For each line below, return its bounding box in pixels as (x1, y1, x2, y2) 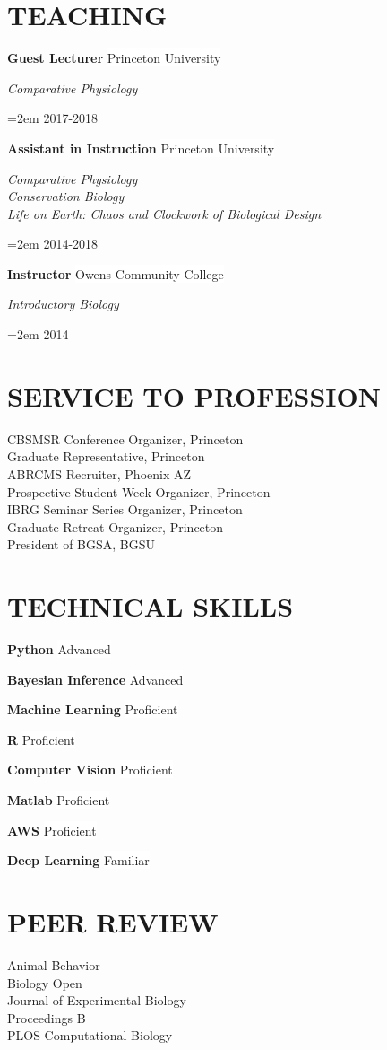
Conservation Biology (7, 187, 125, 206)
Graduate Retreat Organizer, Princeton (7, 517, 224, 536)
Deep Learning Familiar (7, 851, 150, 870)
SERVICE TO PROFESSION (7, 377, 381, 414)
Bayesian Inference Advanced (7, 669, 184, 688)
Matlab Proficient (7, 791, 110, 809)
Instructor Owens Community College (7, 264, 224, 283)
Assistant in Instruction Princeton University (7, 138, 275, 157)
